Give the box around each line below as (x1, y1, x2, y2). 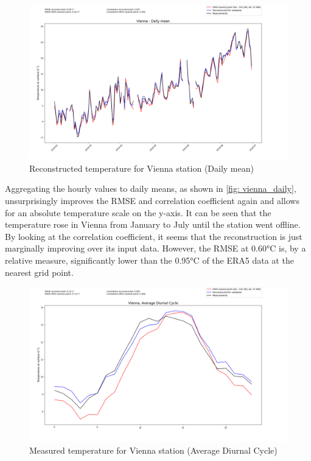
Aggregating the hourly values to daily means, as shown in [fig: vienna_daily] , (5, 182, 296, 195)
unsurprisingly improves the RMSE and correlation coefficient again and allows (5, 194, 299, 207)
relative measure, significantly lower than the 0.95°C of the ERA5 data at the (5, 253, 294, 266)
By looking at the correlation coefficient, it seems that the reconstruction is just (5, 230, 302, 242)
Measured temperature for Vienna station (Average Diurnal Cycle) (29, 444, 278, 456)
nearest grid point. (5, 266, 74, 278)
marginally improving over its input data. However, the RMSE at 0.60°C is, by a (5, 242, 306, 255)
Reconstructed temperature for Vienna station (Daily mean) (29, 161, 254, 174)
